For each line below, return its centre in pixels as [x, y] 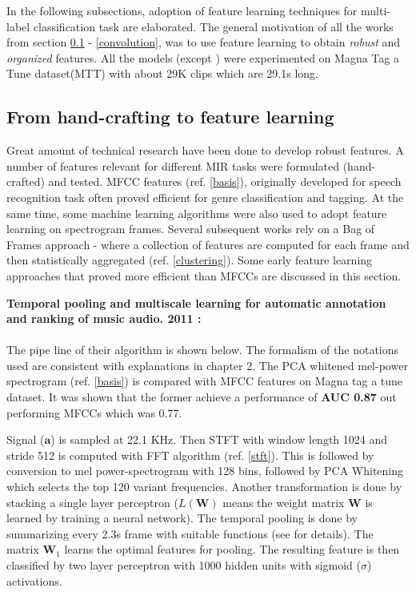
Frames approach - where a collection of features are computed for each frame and [208, 244]
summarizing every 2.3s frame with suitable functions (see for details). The [190, 533]
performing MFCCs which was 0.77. [94, 412]
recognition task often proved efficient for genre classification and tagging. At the [205, 197]
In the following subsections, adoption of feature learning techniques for [182, 10]
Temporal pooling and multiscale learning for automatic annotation [196, 302]
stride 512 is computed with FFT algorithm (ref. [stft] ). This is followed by [190, 455]
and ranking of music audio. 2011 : [104, 318]
